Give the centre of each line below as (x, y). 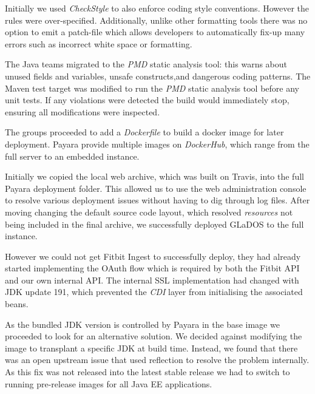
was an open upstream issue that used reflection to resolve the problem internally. (157, 360)
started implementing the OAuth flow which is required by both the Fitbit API (152, 268)
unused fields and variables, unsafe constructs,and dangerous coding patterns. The (158, 76)
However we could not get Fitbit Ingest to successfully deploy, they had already (153, 256)
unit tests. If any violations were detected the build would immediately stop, (147, 100)
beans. (17, 304)
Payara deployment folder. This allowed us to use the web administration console (156, 188)
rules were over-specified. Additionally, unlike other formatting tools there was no (156, 20)
